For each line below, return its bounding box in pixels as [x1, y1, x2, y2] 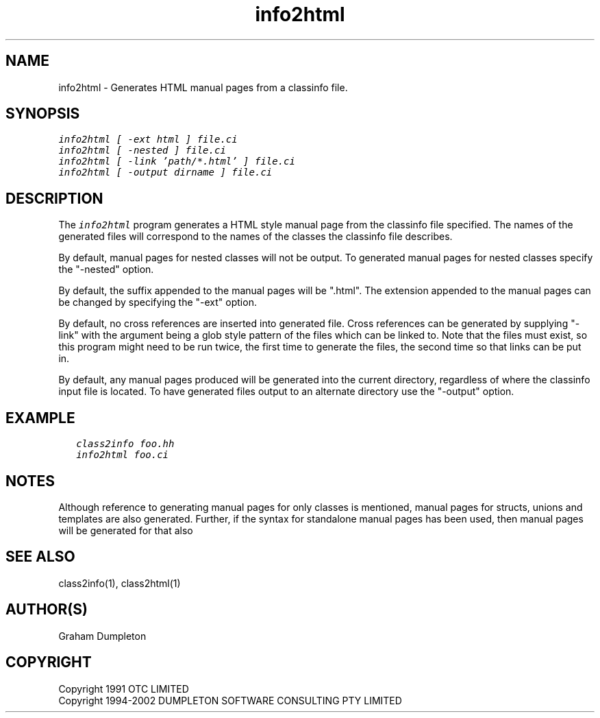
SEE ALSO [5, 548, 75, 566]
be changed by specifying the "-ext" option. [58, 296, 257, 309]
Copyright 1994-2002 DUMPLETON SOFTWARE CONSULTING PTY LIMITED [58, 694, 402, 706]
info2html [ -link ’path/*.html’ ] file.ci [58, 156, 295, 167]
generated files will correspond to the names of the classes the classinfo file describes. [58, 230, 453, 243]
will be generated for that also [58, 524, 193, 536]
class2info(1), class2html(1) [58, 577, 181, 589]
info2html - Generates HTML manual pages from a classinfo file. [58, 81, 348, 93]
